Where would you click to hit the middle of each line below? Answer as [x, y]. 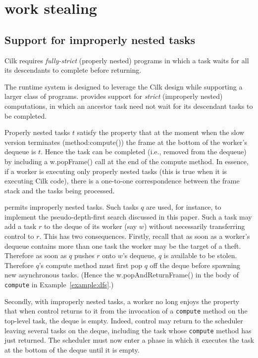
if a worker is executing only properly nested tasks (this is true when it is [116, 171]
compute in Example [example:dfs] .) [59, 285]
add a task [21, 226]
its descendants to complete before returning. [73, 70]
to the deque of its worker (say [90, 226]
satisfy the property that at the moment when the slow [161, 132]
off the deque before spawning [195, 265]
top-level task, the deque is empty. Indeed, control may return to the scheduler [124, 320]
